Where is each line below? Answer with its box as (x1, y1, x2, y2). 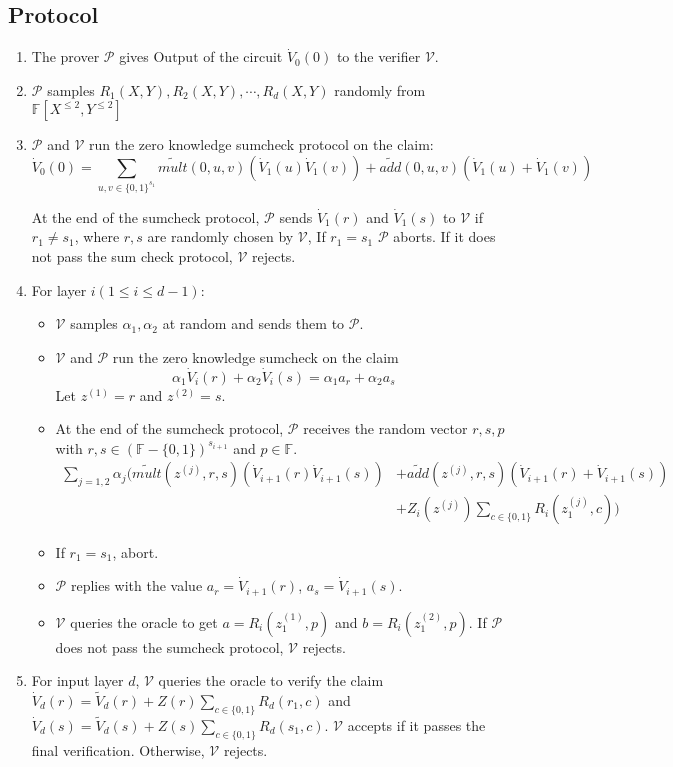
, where (74, 226, 120, 247)
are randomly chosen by (147, 226, 294, 247)
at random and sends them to (162, 313, 345, 334)
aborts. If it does (393, 226, 496, 247)
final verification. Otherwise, (31, 739, 205, 760)
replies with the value (70, 575, 203, 596)
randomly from (334, 79, 426, 100)
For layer (31, 279, 87, 300)
